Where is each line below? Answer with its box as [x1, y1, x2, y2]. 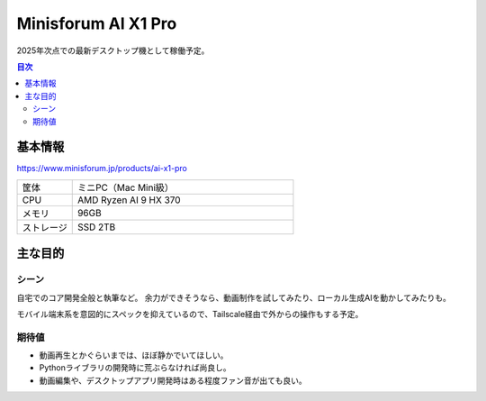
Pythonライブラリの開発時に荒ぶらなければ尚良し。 [39, 362, 231, 373]
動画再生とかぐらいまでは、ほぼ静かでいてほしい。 [39, 350, 229, 360]
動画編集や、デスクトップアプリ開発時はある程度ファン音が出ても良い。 [39, 375, 307, 386]
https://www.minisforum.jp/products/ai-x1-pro [16, 163, 188, 174]
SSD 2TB [76, 221, 116, 233]
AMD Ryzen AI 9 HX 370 [76, 194, 181, 206]
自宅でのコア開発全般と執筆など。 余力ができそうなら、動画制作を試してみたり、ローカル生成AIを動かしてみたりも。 [16, 292, 452, 303]
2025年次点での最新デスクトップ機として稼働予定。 [16, 45, 210, 56]
